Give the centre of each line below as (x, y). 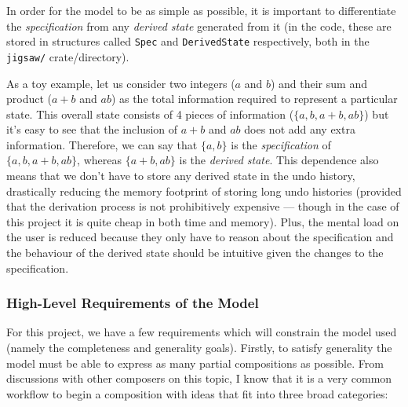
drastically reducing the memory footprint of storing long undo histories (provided (204, 191)
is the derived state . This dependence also (279, 160)
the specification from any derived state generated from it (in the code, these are (199, 26)
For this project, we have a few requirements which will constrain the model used (202, 332)
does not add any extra (300, 129)
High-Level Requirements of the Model (133, 303)
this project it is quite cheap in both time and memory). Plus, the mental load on (203, 221)
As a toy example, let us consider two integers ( (121, 83)
